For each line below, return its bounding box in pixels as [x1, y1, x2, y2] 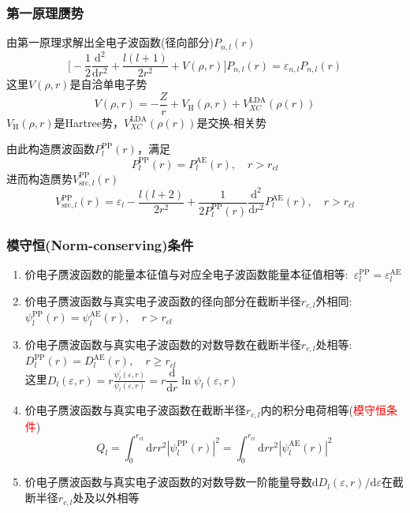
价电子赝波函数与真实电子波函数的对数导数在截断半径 [24, 336, 301, 352]
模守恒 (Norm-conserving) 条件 [6, 234, 194, 254]
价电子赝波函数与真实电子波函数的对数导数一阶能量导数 [24, 474, 312, 490]
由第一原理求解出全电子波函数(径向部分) [6, 34, 214, 51]
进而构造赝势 [6, 170, 73, 186]
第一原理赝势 [6, 2, 84, 22]
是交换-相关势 [196, 114, 267, 130]
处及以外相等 [73, 489, 140, 506]
